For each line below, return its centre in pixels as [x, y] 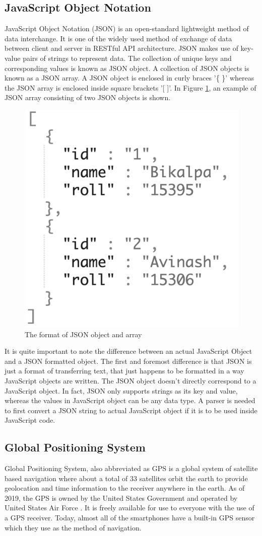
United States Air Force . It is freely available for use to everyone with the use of [129, 508]
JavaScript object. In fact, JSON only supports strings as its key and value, [121, 390]
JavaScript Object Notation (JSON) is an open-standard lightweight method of [127, 28]
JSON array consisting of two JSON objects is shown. [88, 97]
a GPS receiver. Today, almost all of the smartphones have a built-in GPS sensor [130, 518]
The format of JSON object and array [83, 334]
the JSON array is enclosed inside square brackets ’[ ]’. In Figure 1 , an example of [130, 87]
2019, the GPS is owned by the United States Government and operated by [121, 497]
